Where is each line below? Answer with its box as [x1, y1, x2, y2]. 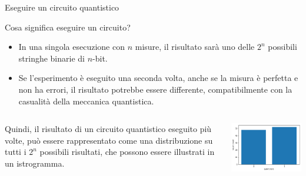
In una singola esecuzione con [18, 40, 125, 53]
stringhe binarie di [18, 52, 85, 64]
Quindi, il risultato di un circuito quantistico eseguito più [5, 123, 212, 135]
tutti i [5, 145, 26, 158]
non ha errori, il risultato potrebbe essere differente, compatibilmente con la [18, 83, 292, 95]
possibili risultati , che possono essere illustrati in [39, 145, 215, 158]
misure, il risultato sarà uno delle [135, 40, 255, 53]
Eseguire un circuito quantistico [5, 1, 119, 13]
